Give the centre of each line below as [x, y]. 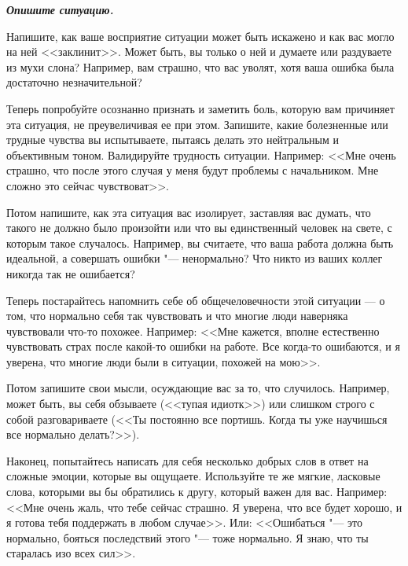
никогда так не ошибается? [71, 273]
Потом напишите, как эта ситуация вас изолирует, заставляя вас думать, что [189, 212]
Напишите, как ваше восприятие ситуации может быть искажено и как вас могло [200, 36]
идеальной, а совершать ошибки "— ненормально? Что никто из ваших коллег [195, 258]
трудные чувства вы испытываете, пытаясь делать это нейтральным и [173, 140]
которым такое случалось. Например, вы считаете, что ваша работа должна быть [200, 243]
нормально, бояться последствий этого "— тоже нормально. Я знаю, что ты [187, 537]
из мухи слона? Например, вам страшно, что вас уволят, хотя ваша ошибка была [200, 66]
